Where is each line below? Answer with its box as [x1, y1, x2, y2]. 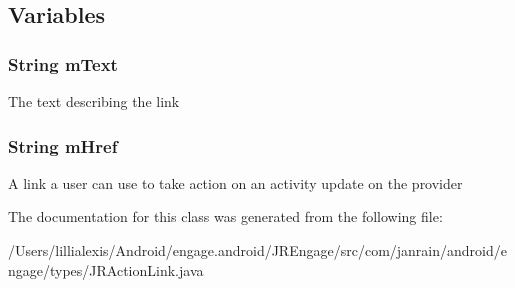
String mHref [8, 133, 118, 158]
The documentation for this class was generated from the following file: [8, 206, 443, 227]
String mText [8, 51, 118, 76]
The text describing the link [8, 91, 180, 111]
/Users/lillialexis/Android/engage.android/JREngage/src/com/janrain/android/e [8, 240, 507, 260]
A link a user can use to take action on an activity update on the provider [8, 172, 463, 193]
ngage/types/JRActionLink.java [8, 259, 204, 280]
